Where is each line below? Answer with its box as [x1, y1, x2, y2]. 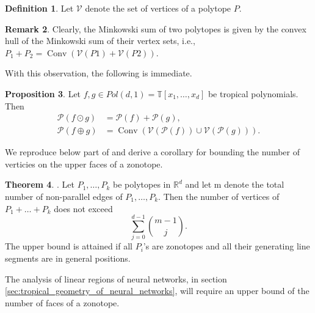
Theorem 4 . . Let [5, 178, 74, 191]
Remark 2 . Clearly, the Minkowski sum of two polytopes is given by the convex [5, 22, 306, 35]
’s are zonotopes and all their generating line [143, 240, 310, 252]
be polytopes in [113, 178, 171, 191]
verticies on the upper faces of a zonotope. [5, 157, 163, 170]
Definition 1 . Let [5, 2, 74, 14]
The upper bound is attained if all [5, 240, 132, 252]
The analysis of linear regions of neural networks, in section [5, 272, 227, 285]
